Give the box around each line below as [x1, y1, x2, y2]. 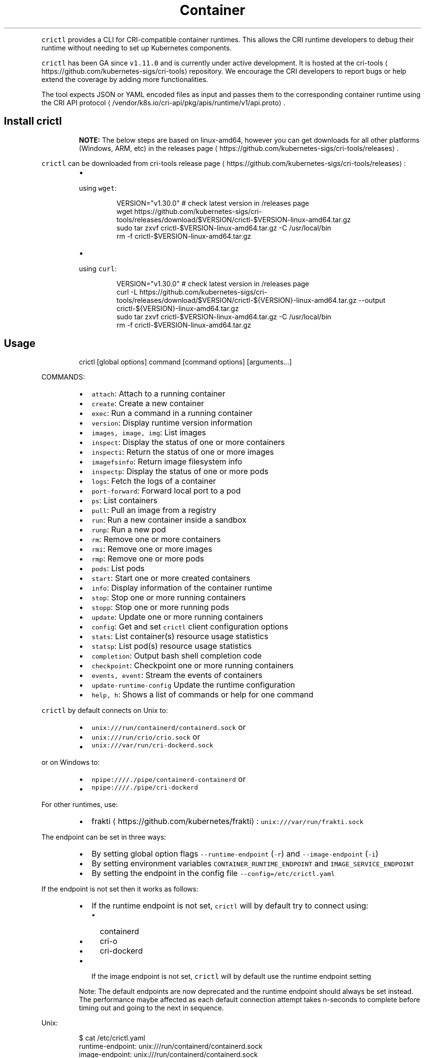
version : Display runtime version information [91, 418, 253, 428]
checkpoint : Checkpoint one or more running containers [91, 661, 294, 671]
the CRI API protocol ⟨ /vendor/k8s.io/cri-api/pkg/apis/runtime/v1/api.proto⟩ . [41, 98, 285, 107]
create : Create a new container [91, 398, 204, 409]
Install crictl [4, 115, 62, 128]
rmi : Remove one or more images [91, 544, 212, 554]
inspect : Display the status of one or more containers [91, 437, 285, 447]
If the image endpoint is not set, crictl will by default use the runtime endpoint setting [91, 972, 371, 981]
